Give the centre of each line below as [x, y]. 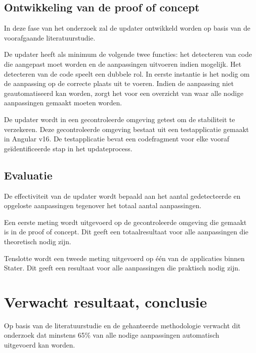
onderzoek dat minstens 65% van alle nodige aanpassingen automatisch [112, 335]
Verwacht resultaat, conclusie [106, 301]
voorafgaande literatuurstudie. [50, 37]
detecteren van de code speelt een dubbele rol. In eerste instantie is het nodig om [127, 73]
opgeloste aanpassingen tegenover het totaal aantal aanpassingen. [103, 205]
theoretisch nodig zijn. [38, 241]
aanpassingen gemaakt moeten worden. [63, 103]
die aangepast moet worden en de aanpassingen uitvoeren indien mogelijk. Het [123, 64]
